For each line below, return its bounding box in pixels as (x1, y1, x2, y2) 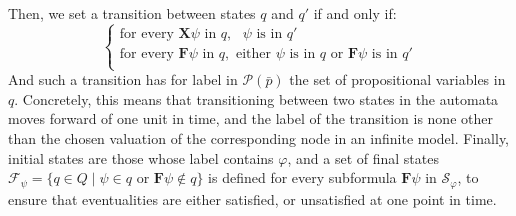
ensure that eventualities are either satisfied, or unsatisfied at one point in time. (8, 188, 497, 209)
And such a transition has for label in (8, 69, 238, 90)
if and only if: (313, 3, 397, 23)
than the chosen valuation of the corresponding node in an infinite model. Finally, (8, 127, 510, 148)
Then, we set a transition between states (8, 3, 256, 23)
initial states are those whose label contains (8, 147, 274, 168)
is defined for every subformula (208, 167, 397, 188)
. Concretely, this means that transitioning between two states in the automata (14, 88, 499, 109)
